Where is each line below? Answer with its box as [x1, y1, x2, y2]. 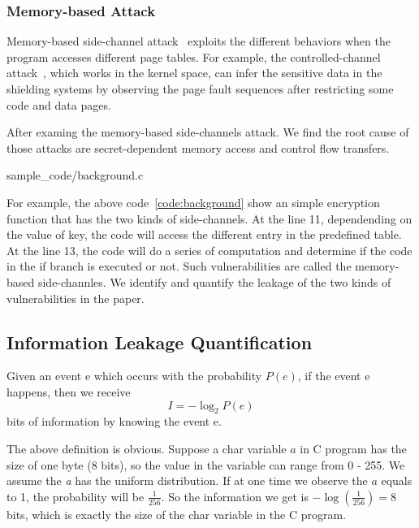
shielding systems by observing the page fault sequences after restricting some [6, 80, 394, 97]
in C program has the [300, 439, 407, 457]
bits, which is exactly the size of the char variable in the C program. [6, 505, 347, 522]
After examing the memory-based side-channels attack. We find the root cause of [6, 123, 409, 141]
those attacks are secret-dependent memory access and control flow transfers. [6, 139, 390, 156]
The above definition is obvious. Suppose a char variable [6, 439, 287, 457]
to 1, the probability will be [6, 487, 145, 504]
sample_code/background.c [6, 167, 144, 184]
